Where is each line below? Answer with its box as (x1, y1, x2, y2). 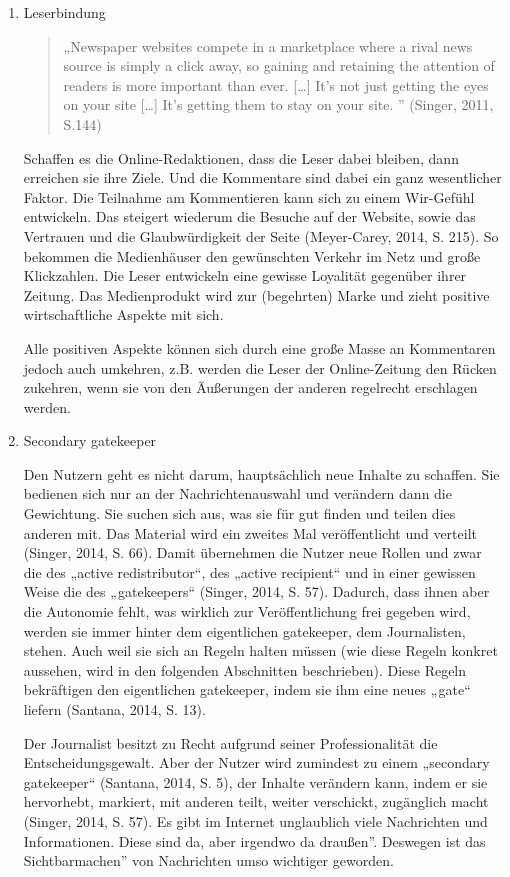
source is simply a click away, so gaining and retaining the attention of (63, 55, 495, 76)
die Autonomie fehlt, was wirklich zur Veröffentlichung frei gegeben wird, (23, 601, 471, 622)
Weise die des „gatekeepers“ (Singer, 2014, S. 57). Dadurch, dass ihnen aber (23, 581, 490, 602)
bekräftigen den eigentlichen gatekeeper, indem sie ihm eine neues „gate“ (23, 679, 471, 700)
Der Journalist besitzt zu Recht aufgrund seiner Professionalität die (23, 732, 438, 753)
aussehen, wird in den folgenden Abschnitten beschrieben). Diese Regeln (23, 659, 467, 680)
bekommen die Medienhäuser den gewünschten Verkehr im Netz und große (23, 245, 481, 266)
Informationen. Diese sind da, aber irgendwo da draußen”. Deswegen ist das (23, 830, 486, 851)
